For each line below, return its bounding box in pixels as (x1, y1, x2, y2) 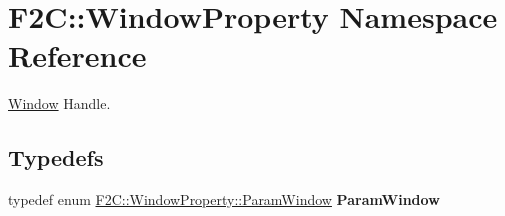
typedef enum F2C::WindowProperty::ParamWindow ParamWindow (8, 189, 440, 210)
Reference (8, 35, 147, 76)
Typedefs (8, 142, 104, 173)
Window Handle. (8, 93, 111, 114)
